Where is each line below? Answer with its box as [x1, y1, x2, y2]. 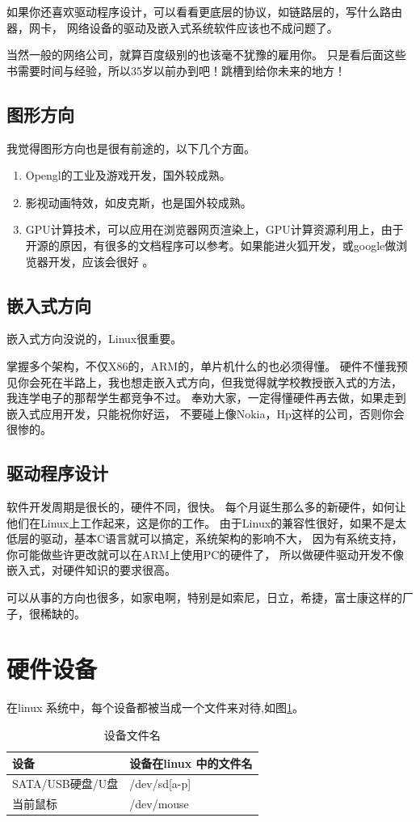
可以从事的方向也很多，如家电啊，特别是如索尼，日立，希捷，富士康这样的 [6, 589, 402, 606]
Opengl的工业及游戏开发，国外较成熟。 [25, 167, 231, 184]
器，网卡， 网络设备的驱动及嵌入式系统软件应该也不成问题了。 [6, 19, 338, 36]
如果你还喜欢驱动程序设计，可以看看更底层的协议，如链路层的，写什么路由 [6, 3, 402, 19]
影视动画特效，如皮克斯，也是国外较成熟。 [25, 193, 252, 210]
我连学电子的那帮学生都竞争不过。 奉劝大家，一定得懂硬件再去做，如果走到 [6, 389, 406, 406]
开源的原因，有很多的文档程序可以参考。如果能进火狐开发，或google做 [25, 236, 397, 253]
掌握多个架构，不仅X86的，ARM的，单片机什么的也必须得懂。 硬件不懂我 [6, 357, 397, 374]
